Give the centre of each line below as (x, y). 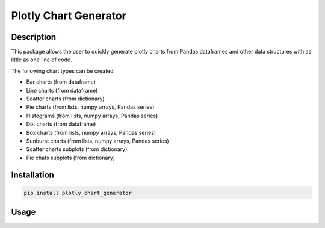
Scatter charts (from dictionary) (65, 99)
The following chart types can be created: (63, 71)
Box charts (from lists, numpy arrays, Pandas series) (91, 132)
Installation (32, 175)
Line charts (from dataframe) (62, 90)
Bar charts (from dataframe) (61, 82)
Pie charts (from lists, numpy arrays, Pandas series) (90, 107)
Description (34, 37)
